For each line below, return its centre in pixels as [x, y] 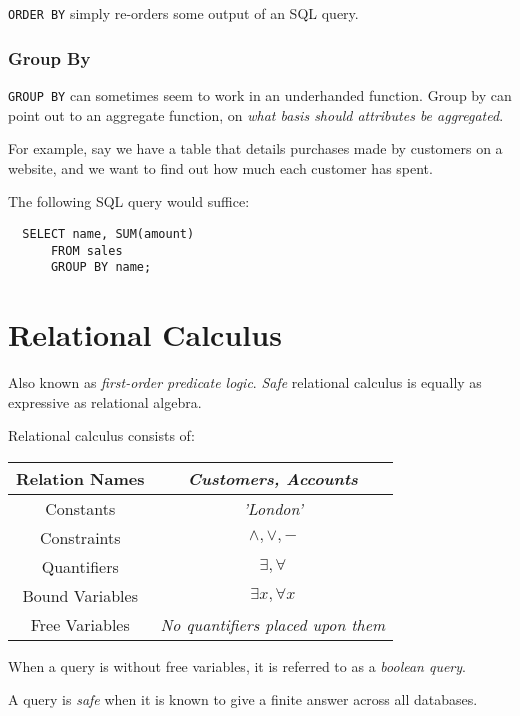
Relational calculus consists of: [101, 435]
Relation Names [80, 478]
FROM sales [86, 250]
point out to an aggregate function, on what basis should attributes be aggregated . [256, 114]
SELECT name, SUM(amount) [108, 233]
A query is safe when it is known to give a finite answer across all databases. [243, 699]
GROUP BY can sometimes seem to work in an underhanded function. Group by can [260, 94]
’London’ [272, 508]
